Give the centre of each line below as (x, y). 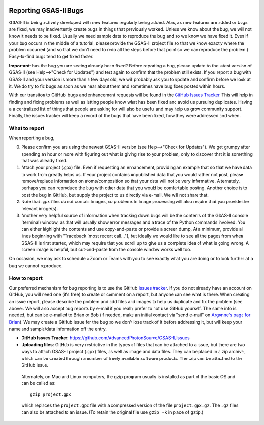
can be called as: (38, 383)
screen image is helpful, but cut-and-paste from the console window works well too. (106, 249)
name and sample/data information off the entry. (58, 329)
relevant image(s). (40, 208)
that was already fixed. (44, 160)
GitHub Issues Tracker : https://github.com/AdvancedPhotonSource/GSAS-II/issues (106, 338)
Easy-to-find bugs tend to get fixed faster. (51, 57)
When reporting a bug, (32, 138)
